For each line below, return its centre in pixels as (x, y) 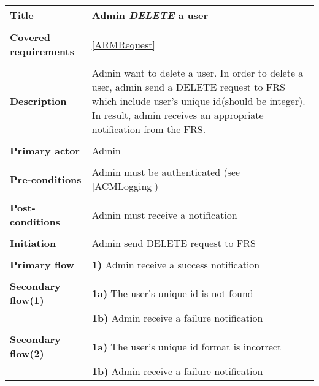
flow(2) (27, 353)
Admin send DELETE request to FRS (174, 243)
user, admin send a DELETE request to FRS (188, 87)
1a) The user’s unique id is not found (172, 293)
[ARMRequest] (123, 44)
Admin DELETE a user (150, 15)
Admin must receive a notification (164, 214)
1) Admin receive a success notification (176, 264)
